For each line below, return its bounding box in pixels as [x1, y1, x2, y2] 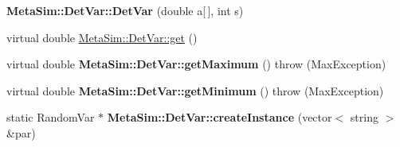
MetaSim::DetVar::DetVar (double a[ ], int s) [6, 2, 244, 18]
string [350, 109, 378, 126]
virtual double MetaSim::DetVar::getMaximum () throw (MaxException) [6, 56, 386, 72]
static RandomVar [6, 109, 95, 126]
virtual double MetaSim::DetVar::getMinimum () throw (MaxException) [6, 82, 384, 99]
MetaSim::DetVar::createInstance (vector [107, 109, 332, 126]
